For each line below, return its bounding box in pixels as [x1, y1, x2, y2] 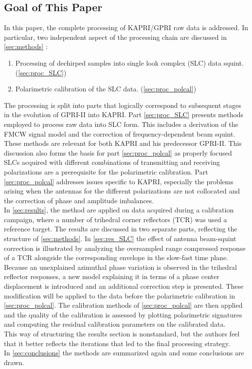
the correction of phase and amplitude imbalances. [4, 195, 154, 205]
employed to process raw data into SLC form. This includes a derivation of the [4, 119, 238, 129]
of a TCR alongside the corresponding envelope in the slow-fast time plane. [4, 252, 229, 263]
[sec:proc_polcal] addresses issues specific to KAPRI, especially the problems [4, 176, 234, 186]
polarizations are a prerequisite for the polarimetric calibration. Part [4, 166, 208, 176]
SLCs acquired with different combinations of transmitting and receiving [4, 157, 220, 167]
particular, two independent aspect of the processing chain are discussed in [4, 32, 227, 42]
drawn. [4, 357, 24, 367]
